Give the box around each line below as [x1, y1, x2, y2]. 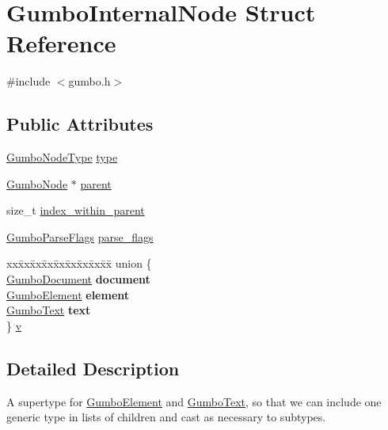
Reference [6, 27, 116, 59]
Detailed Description [6, 356, 180, 380]
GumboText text [6, 302, 91, 318]
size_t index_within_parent [6, 202, 145, 219]
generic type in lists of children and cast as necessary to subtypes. [6, 409, 326, 425]
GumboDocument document [6, 271, 150, 287]
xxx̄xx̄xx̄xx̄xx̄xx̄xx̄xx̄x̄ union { [6, 255, 152, 272]
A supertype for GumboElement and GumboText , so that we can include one [6, 393, 382, 409]
